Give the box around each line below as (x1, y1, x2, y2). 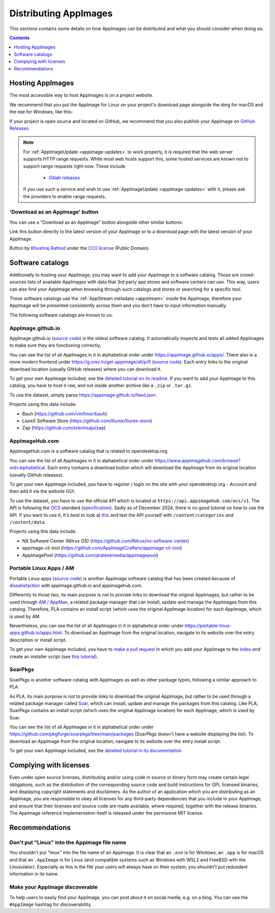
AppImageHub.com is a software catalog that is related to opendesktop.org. (9, 448, 169, 454)
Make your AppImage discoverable (9, 883, 98, 891)
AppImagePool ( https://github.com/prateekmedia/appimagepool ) (22, 552, 159, 558)
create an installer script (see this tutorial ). (9, 653, 99, 660)
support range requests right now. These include (23, 163, 126, 169)
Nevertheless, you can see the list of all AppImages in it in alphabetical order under (9, 622, 184, 629)
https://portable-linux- (184, 622, 232, 629)
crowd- (239, 272, 256, 278)
